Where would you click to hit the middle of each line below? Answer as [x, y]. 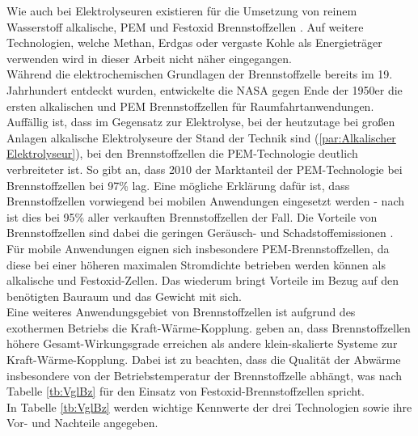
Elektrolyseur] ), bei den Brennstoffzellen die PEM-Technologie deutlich [182, 153]
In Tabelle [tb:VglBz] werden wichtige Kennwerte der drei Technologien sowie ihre [209, 406]
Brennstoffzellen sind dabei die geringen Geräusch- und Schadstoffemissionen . [200, 233]
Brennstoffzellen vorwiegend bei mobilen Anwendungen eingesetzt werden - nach [205, 201]
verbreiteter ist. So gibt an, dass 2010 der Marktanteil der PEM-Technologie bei [205, 169]
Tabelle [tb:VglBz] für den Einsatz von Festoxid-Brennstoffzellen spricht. [186, 391]
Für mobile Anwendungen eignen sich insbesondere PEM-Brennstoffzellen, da [198, 248]
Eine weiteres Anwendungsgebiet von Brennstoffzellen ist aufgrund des [181, 312]
